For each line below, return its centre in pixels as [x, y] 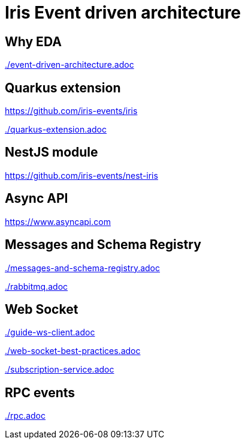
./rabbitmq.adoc [37, 286]
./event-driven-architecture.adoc [69, 65]
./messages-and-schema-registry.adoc [83, 268]
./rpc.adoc [25, 416]
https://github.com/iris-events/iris [71, 111]
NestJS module [52, 152]
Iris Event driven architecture [123, 13]
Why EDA [33, 41]
